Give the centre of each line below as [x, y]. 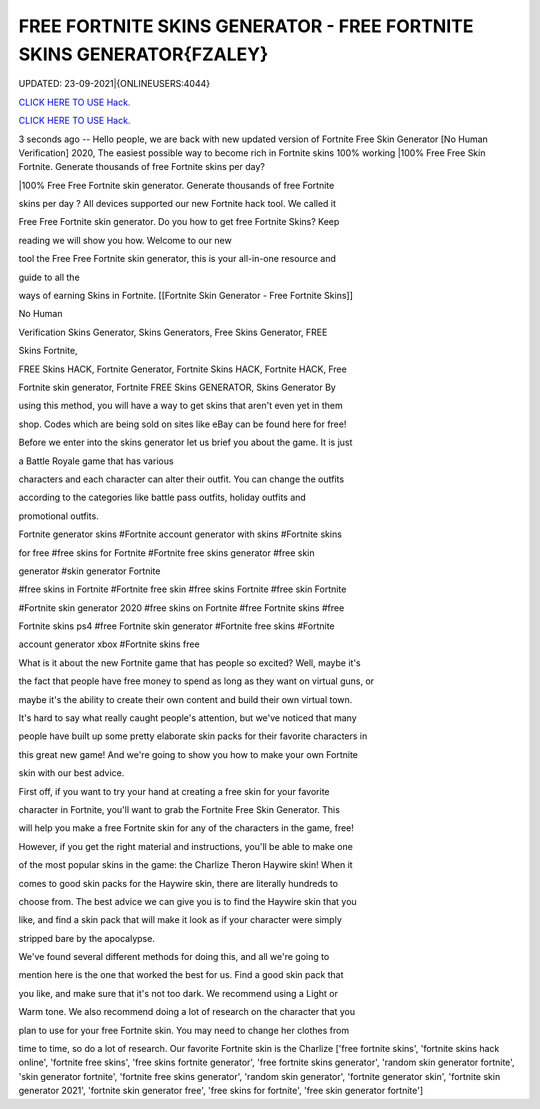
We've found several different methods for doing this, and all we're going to [174, 957]
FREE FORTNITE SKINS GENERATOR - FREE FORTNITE [246, 26]
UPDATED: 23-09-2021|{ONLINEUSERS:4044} [114, 84]
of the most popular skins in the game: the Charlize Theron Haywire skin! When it [186, 865]
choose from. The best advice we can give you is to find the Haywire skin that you [187, 901]
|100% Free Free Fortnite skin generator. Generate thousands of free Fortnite [176, 185]
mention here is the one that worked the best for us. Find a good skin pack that [181, 975]
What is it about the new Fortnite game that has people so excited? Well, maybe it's [189, 662]
